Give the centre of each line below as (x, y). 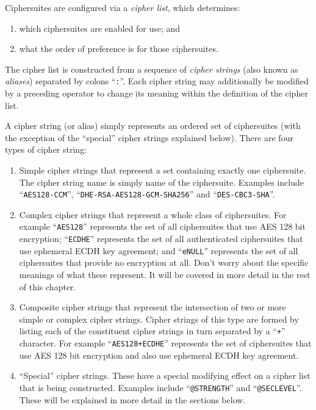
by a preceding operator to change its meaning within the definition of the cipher (156, 93)
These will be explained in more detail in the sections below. (132, 399)
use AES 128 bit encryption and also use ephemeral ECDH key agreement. (159, 355)
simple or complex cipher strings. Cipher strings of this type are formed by (159, 319)
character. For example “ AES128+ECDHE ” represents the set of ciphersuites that (165, 343)
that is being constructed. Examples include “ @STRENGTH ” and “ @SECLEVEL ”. (160, 387)
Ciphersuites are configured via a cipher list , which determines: (123, 7)
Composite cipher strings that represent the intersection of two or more (153, 307)
